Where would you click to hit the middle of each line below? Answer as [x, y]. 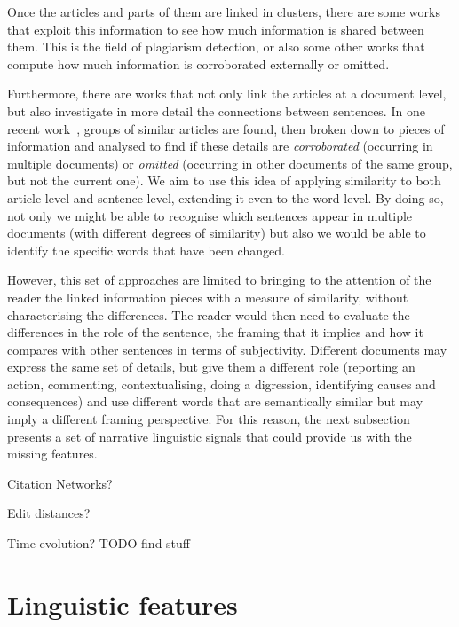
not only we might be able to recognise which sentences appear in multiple [210, 215]
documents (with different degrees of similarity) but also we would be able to [217, 233]
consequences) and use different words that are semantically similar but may [215, 401]
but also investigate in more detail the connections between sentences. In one [216, 110]
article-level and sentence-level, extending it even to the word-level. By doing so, [226, 197]
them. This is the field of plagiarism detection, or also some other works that [216, 47]
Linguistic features [123, 603]
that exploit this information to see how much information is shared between [216, 29]
